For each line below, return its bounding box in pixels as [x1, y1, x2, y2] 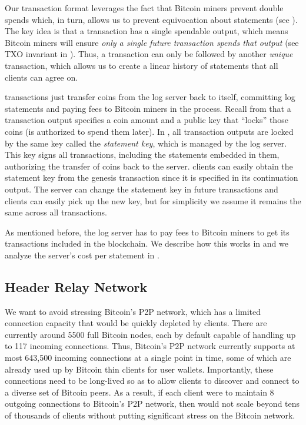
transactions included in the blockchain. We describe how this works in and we [5, 237, 288, 250]
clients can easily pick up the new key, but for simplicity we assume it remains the [5, 194, 301, 207]
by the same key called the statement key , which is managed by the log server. [5, 137, 287, 149]
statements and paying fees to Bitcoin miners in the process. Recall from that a [5, 102, 291, 114]
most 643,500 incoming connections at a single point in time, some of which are [5, 351, 291, 364]
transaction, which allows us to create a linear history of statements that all [5, 59, 278, 71]
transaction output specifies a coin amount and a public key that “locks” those [5, 114, 288, 126]
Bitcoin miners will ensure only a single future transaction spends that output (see [5, 36, 299, 48]
